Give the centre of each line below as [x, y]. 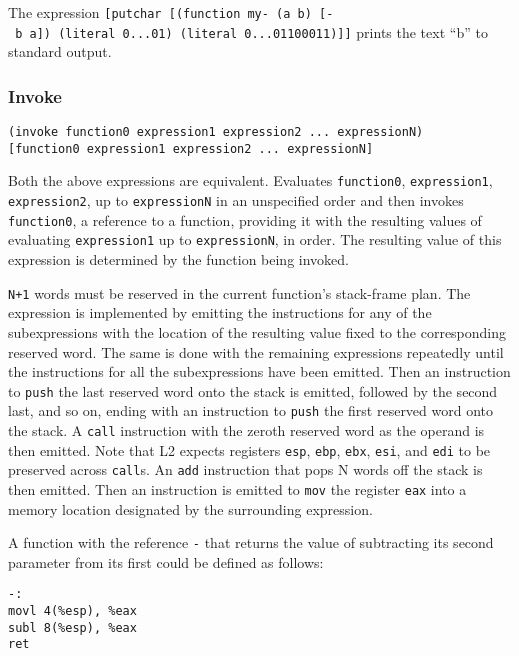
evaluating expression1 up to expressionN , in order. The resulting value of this [255, 239]
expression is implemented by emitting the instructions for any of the [220, 312]
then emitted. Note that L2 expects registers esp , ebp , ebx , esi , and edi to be [249, 449]
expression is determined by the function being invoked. [178, 259]
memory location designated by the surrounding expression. [190, 508]
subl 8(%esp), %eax [72, 627]
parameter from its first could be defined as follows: [166, 561]
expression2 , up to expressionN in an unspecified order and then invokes [236, 200]
